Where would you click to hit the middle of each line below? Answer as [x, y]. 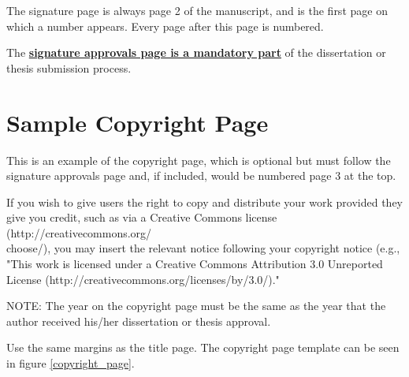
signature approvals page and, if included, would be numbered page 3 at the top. [201, 175]
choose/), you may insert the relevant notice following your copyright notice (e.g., [203, 248]
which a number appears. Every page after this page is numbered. [165, 26]
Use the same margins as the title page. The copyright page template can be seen [203, 347]
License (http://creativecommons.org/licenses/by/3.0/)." [143, 279]
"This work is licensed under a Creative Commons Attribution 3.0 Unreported [195, 264]
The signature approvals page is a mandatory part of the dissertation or [196, 52]
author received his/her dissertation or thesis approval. [139, 321]
